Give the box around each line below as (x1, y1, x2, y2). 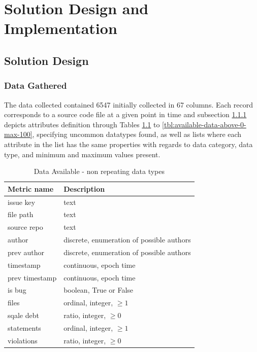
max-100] (4, 129, 33, 139)
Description (63, 183, 105, 194)
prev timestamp (8, 272, 57, 283)
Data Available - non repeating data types (34, 166, 165, 177)
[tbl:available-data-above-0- (162, 119, 246, 129)
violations (8, 335, 38, 345)
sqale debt (8, 310, 39, 321)
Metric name (8, 183, 54, 194)
